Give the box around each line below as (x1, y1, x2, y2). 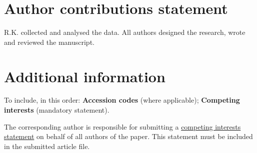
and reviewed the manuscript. (4, 36, 94, 47)
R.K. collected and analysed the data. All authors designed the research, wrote (4, 27, 245, 37)
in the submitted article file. (4, 141, 90, 151)
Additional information (4, 66, 165, 86)
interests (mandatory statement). (4, 105, 109, 115)
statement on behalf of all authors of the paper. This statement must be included (4, 131, 253, 142)
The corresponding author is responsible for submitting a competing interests (4, 121, 241, 132)
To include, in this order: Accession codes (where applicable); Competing (4, 95, 240, 105)
